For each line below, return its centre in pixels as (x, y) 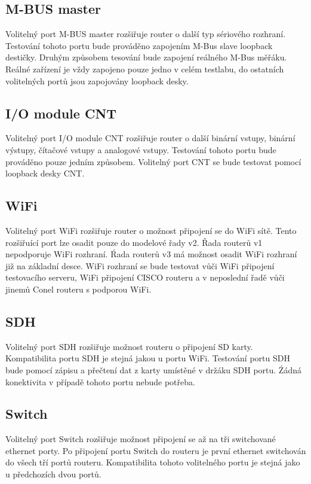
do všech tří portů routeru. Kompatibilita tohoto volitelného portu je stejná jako (153, 462)
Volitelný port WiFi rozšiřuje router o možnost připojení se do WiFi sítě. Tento (151, 230)
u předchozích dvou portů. (53, 474)
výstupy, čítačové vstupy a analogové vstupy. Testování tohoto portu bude (141, 149)
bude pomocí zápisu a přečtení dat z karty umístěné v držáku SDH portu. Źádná (153, 369)
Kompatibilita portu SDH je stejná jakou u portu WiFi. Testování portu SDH (148, 358)
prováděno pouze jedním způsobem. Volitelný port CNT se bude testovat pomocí (153, 161)
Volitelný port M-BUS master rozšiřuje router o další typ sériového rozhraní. (146, 34)
